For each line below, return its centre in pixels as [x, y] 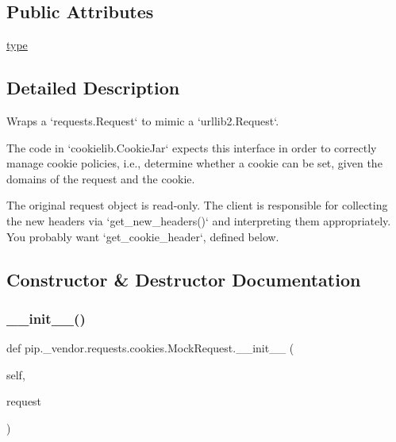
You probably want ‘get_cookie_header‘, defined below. [143, 236]
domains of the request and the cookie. [101, 178]
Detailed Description [93, 88]
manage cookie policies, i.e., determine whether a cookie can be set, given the [194, 163]
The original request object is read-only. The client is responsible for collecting [197, 205]
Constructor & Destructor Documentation [184, 279]
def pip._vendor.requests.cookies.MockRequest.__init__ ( [150, 348]
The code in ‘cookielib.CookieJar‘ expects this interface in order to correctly [192, 147]
